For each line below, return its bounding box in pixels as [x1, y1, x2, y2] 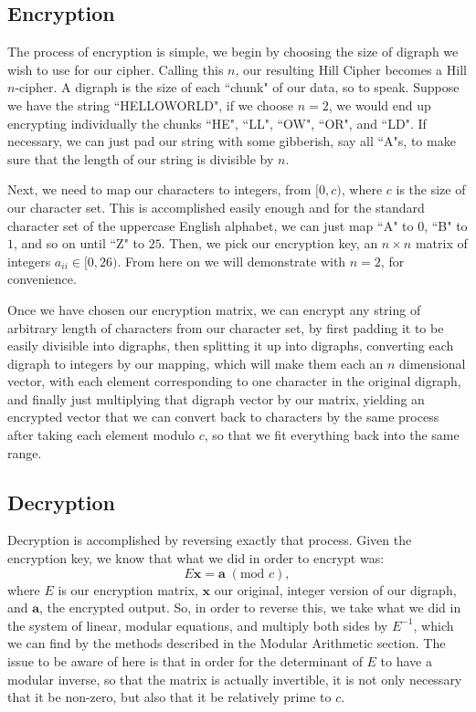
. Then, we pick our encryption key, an [161, 234, 378, 253]
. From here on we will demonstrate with [117, 251, 346, 270]
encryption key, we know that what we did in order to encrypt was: [7, 549, 385, 568]
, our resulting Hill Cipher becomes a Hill [235, 59, 467, 79]
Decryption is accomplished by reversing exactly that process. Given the [7, 530, 412, 550]
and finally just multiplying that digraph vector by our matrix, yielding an [7, 389, 425, 408]
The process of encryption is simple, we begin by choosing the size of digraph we [7, 42, 459, 61]
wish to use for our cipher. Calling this [7, 59, 224, 79]
